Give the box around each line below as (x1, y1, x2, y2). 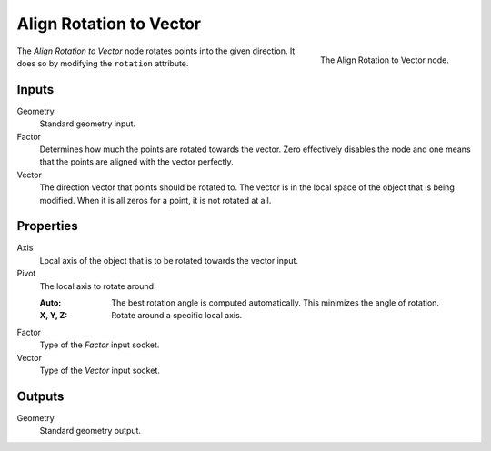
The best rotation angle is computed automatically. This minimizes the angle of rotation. (111, 297, 440, 308)
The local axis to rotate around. (39, 280, 156, 291)
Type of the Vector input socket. (39, 365, 161, 376)
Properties (16, 218, 78, 234)
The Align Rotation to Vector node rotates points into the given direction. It (16, 45, 296, 56)
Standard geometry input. (39, 118, 136, 129)
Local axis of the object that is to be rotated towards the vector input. (39, 255, 299, 266)
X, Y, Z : (39, 310, 68, 321)
